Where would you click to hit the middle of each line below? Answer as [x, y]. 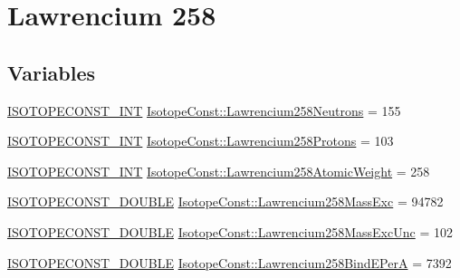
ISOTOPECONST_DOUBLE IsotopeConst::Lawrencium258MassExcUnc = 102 [230, 231]
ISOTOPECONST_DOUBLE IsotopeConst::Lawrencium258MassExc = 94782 [225, 201]
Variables [52, 72]
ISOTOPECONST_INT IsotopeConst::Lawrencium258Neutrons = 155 [204, 110]
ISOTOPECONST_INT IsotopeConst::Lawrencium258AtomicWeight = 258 [219, 171]
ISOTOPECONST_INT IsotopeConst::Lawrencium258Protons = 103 [201, 141]
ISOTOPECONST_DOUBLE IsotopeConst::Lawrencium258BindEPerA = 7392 [230, 262]
